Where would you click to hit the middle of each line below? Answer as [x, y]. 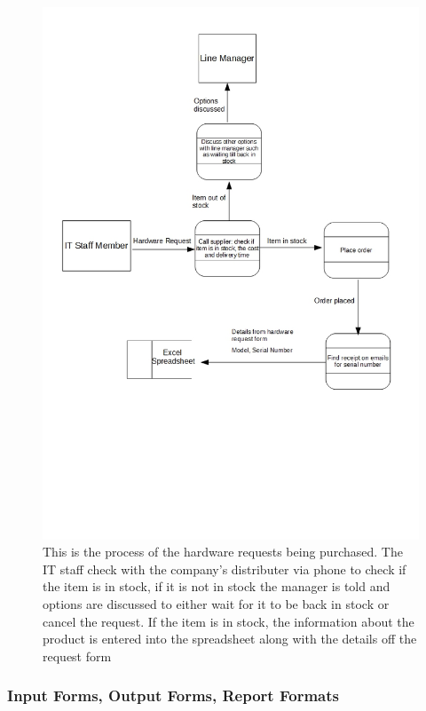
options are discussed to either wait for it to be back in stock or [216, 604]
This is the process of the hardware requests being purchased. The [223, 552]
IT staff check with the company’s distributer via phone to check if [225, 569]
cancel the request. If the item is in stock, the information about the [229, 621]
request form [77, 656]
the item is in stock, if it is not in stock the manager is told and [217, 586]
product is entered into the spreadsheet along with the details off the [230, 639]
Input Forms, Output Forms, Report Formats [173, 695]
